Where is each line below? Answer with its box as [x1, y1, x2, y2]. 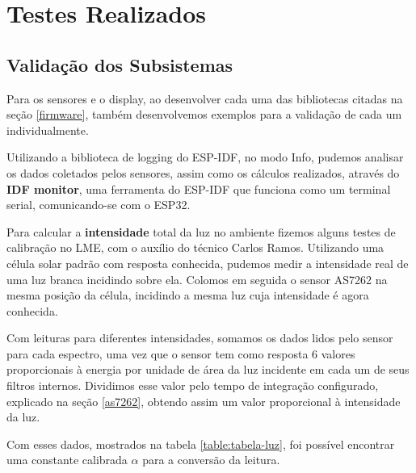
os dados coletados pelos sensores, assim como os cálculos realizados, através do [6, 164, 400, 181]
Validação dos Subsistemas [6, 52, 233, 77]
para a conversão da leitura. [142, 451, 280, 468]
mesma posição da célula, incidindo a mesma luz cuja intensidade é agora [6, 287, 369, 303]
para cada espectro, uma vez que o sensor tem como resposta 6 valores [6, 345, 355, 362]
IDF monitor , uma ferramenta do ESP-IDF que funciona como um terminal [6, 180, 391, 197]
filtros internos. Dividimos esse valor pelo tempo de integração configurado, [6, 377, 379, 394]
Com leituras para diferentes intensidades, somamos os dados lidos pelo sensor [6, 329, 393, 346]
